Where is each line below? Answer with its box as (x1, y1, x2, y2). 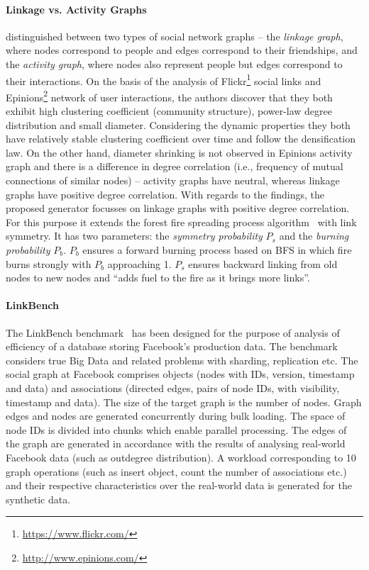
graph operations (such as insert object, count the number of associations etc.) (6, 464, 347, 479)
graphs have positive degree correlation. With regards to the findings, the (6, 186, 324, 201)
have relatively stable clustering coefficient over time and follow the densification (6, 131, 356, 146)
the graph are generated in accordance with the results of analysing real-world (6, 436, 346, 451)
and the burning (279, 228, 349, 243)
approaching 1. (107, 256, 172, 271)
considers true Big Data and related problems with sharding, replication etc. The (6, 352, 358, 367)
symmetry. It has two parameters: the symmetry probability (6, 228, 263, 243)
